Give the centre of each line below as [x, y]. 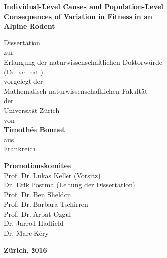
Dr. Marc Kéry [26, 233]
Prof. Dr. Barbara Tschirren [46, 204]
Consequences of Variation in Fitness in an [78, 16]
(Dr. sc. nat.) [24, 71]
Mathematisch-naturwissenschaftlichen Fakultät [76, 91]
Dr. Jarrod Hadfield [34, 223]
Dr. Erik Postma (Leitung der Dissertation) [70, 185]
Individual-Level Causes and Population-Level [84, 6]
